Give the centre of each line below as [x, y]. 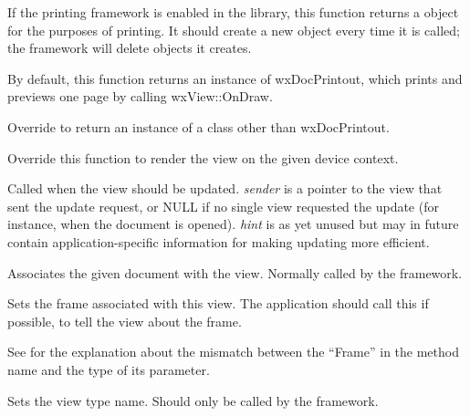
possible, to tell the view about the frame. [125, 321]
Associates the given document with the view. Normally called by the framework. [235, 272]
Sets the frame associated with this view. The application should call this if [218, 303]
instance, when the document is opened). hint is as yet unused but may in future [233, 224]
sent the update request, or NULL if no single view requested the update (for [223, 206]
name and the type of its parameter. [109, 369]
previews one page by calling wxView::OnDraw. [140, 96]
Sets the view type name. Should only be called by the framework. [193, 400]
